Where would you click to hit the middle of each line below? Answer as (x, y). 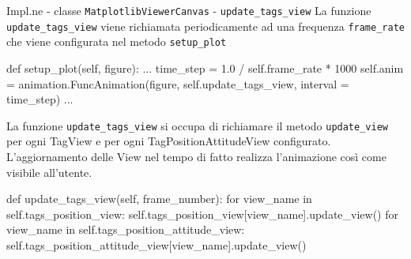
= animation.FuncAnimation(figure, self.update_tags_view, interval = (178, 83)
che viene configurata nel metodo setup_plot (117, 41)
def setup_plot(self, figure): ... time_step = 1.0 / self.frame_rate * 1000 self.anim (205, 68)
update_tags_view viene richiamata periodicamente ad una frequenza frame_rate (205, 26)
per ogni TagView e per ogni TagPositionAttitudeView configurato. (169, 141)
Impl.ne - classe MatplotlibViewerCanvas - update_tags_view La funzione (189, 10)
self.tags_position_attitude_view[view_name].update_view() (156, 244)
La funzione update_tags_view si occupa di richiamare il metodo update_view (197, 125)
